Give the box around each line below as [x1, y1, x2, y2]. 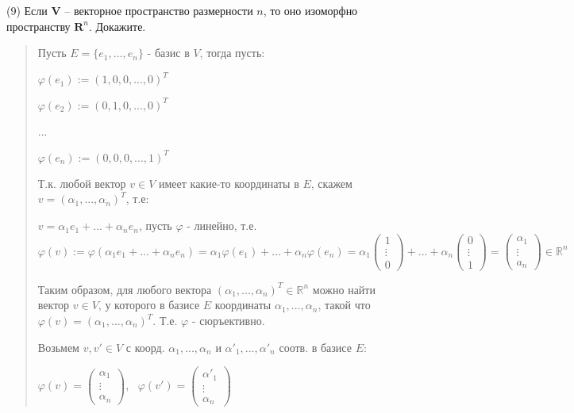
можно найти [312, 281, 376, 297]
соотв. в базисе [279, 338, 352, 355]
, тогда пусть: [199, 44, 265, 61]
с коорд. [125, 338, 165, 355]
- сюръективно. [191, 312, 265, 328]
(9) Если [6, 2, 48, 18]
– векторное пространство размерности [64, 2, 253, 18]
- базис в [147, 44, 190, 61]
